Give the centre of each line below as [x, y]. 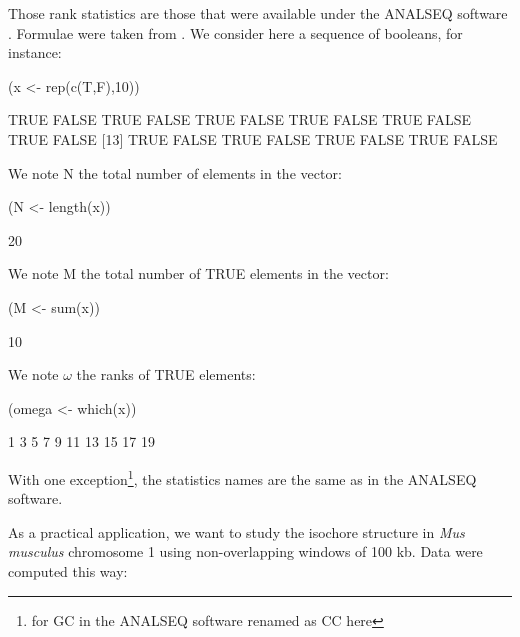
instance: [35, 52]
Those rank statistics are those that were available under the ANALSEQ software [258, 13]
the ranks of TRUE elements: [166, 374]
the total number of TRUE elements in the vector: [234, 273]
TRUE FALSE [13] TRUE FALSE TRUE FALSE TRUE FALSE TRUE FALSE [253, 138]
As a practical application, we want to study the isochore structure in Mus [236, 531]
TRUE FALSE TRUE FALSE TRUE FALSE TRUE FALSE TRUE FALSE [240, 119]
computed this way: [68, 570]
